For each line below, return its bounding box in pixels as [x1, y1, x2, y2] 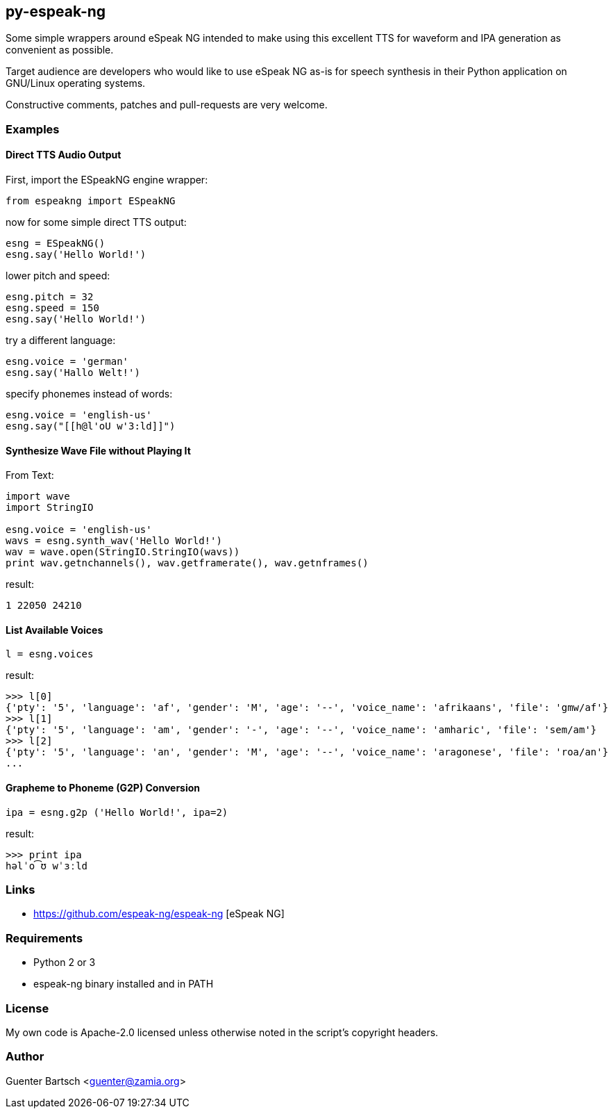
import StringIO [6, 502, 94, 514]
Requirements [6, 931, 83, 945]
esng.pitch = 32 [6, 291, 94, 303]
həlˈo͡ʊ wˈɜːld [6, 860, 88, 871]
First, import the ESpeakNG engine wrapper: [6, 174, 208, 186]
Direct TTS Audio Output [6, 149, 121, 161]
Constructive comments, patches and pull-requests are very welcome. [6, 99, 328, 111]
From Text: [6, 469, 54, 482]
